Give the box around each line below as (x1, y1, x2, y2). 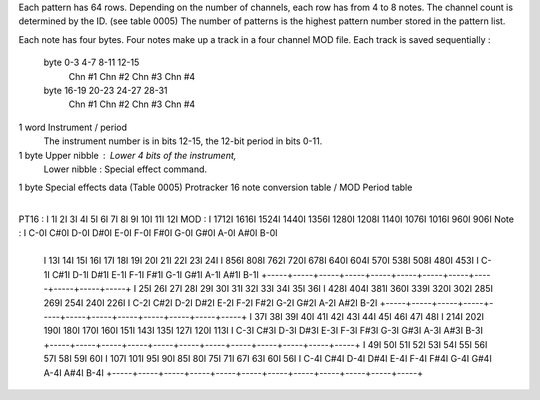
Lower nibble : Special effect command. (43, 163, 208, 175)
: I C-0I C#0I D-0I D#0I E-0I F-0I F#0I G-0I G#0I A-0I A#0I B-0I (18, 227, 278, 239)
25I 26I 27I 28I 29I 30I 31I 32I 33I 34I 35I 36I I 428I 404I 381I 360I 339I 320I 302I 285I (138, 283, 494, 295)
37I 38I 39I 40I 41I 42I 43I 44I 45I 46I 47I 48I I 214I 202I (253, 311, 485, 323)
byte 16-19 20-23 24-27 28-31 (43, 84, 169, 96)
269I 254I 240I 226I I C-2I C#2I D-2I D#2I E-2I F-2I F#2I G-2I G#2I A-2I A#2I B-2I (43, 296, 378, 309)
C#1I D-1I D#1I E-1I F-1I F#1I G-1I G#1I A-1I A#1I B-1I (51, 268, 260, 280)
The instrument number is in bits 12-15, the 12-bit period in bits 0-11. (43, 135, 323, 147)
